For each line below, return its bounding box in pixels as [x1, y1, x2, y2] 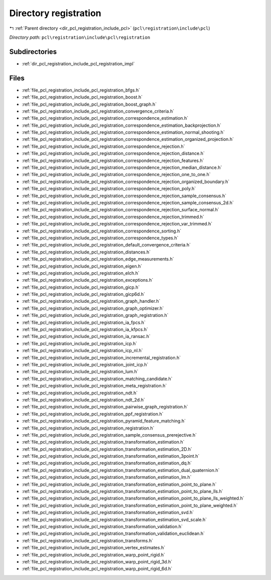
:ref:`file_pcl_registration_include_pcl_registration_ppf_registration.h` [22, 410, 164, 417]
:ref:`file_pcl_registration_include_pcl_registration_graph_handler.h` [22, 298, 161, 304]
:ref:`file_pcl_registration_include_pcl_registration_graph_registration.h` [22, 312, 169, 318]
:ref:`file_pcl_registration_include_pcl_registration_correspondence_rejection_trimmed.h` [22, 214, 204, 220]
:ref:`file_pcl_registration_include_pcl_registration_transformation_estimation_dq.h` [22, 460, 192, 466]
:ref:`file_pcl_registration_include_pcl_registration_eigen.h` [22, 263, 143, 269]
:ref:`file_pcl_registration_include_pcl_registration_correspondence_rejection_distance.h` [22, 150, 205, 156]
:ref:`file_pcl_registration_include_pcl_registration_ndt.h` [22, 390, 138, 396]
